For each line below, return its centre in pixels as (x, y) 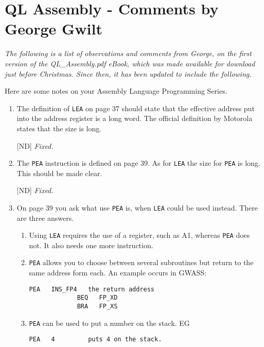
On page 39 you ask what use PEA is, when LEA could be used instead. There (137, 207)
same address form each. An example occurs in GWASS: (118, 273)
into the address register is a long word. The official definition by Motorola (135, 118)
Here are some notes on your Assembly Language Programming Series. (116, 91)
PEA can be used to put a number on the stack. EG (109, 323)
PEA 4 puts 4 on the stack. (95, 340)
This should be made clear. (59, 173)
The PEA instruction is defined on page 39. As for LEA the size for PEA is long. (138, 163)
